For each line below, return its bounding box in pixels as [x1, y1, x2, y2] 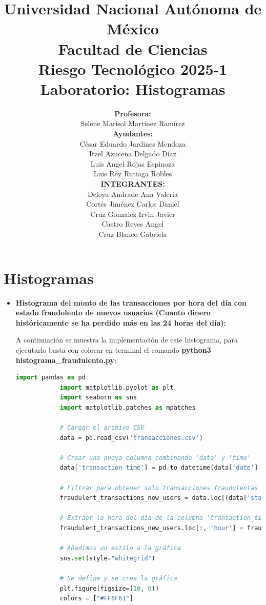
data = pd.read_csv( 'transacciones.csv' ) [59, 434, 203, 441]
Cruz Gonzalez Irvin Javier [90, 208, 175, 219]
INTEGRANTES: [100, 178, 165, 189]
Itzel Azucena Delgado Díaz [89, 148, 176, 159]
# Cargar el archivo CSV [59, 424, 145, 432]
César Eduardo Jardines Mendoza [79, 138, 186, 149]
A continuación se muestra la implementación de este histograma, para [15, 334, 238, 345]
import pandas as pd [15, 374, 86, 381]
